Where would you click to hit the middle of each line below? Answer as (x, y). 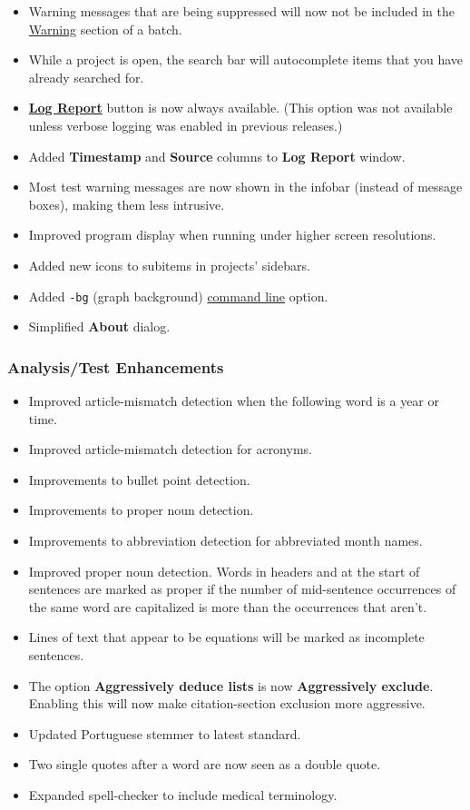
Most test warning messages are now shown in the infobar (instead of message (245, 187)
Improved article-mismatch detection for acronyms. (170, 449)
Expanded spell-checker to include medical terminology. (183, 794)
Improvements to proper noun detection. (141, 510)
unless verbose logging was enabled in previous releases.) (186, 125)
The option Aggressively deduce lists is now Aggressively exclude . (231, 685)
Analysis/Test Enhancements (116, 366)
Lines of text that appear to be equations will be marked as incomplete (226, 637)
